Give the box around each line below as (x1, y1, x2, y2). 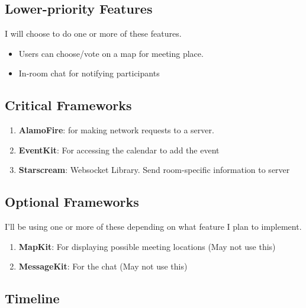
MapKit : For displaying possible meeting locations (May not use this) (18, 240, 276, 252)
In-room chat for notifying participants (18, 67, 160, 79)
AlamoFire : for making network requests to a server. (18, 124, 214, 136)
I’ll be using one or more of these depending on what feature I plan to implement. (5, 220, 302, 233)
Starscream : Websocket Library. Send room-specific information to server (18, 163, 290, 176)
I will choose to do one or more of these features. (5, 27, 182, 40)
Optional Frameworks (5, 192, 139, 211)
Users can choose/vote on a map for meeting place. (18, 47, 204, 59)
